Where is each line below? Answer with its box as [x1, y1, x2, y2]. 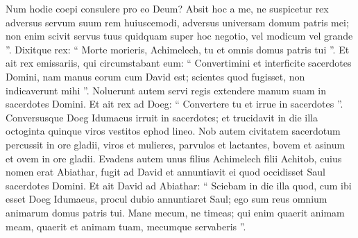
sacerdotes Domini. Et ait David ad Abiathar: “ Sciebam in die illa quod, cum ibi [6, 178, 352, 192]
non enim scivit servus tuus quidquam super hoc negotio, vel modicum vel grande [6, 28, 353, 43]
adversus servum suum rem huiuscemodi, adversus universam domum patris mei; [6, 15, 349, 29]
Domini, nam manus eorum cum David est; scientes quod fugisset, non [6, 69, 305, 83]
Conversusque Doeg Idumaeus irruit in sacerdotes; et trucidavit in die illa [6, 110, 318, 124]
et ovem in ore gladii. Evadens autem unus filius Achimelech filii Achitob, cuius [6, 151, 342, 165]
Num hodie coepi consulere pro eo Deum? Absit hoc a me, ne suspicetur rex [6, 1, 329, 15]
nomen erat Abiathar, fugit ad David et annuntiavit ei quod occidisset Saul [6, 164, 325, 179]
